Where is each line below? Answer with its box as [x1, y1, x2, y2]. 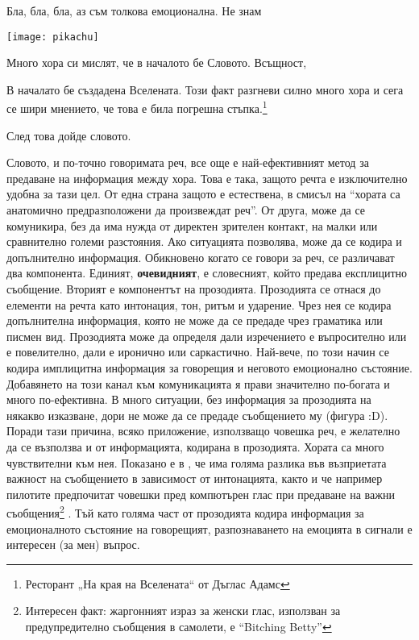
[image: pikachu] [6, 31, 99, 43]
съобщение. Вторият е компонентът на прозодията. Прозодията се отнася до [6, 281, 381, 297]
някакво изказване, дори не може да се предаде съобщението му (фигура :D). [6, 406, 388, 423]
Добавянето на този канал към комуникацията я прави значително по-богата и [6, 375, 390, 392]
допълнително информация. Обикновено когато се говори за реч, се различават [6, 248, 395, 265]
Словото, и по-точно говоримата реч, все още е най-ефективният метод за [6, 154, 369, 171]
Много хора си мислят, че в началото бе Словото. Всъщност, [6, 54, 307, 71]
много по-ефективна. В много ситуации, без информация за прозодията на [6, 391, 371, 408]
